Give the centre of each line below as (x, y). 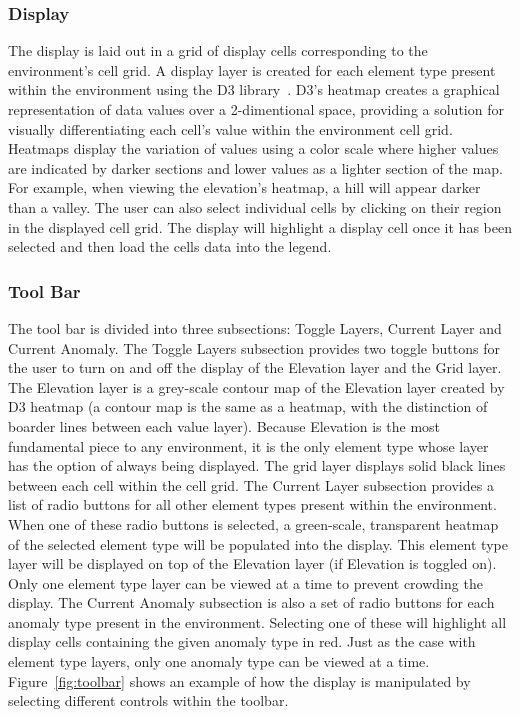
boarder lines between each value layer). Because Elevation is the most (224, 425)
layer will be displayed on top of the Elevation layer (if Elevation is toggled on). (252, 563)
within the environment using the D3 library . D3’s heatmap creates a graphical (254, 89)
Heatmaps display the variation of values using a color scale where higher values (253, 148)
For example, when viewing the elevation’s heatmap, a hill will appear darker (244, 187)
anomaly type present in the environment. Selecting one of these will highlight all (257, 621)
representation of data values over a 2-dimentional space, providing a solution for (256, 109)
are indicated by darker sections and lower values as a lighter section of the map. (255, 167)
